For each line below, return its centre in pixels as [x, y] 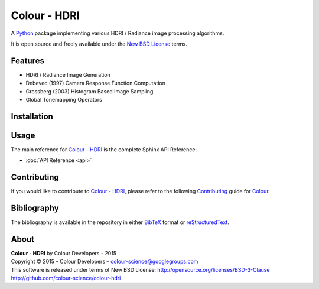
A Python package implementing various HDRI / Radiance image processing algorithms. [118, 33]
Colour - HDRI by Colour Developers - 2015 [64, 254]
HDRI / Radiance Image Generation [68, 74]
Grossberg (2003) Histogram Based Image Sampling [89, 91]
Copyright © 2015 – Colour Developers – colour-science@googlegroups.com [105, 262]
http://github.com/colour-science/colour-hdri [66, 278]
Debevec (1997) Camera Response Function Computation [95, 83]
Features [27, 61]
